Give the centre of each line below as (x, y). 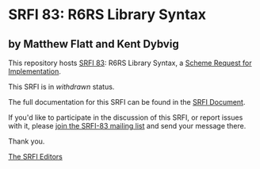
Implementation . (35, 71)
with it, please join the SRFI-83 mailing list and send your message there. (127, 126)
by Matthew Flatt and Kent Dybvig (94, 44)
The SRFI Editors (36, 157)
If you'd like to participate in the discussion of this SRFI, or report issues (126, 117)
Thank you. (27, 141)
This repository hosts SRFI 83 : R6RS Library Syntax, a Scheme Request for (130, 63)
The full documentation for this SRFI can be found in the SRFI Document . (127, 102)
